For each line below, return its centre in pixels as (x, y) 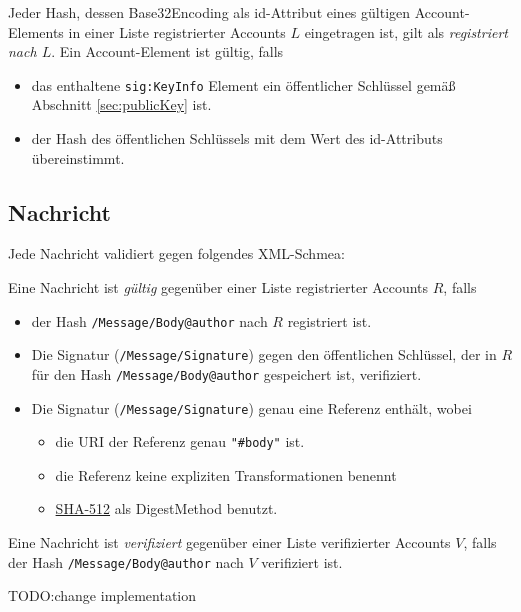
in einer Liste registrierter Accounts (177, 31)
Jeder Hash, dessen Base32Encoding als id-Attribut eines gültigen (209, 12)
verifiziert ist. (302, 561)
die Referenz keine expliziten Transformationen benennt (226, 474)
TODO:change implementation (102, 595)
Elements (36, 31)
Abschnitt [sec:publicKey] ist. (121, 104)
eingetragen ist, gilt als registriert (406, 31)
